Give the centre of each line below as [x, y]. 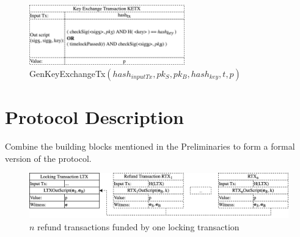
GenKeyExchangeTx [68, 73]
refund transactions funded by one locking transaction [138, 226]
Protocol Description [94, 117]
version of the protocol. [48, 158]
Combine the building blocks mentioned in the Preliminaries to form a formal [150, 146]
